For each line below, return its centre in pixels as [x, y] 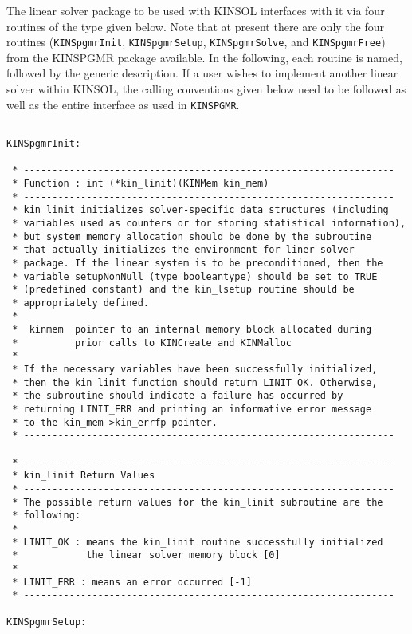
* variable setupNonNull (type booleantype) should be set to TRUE [195, 276]
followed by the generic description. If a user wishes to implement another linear [202, 73]
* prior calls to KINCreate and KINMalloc [152, 343]
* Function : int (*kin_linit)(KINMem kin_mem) [141, 183]
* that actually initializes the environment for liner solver [183, 250]
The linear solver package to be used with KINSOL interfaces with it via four [196, 10]
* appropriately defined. [80, 303]
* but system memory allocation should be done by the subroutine [192, 236]
